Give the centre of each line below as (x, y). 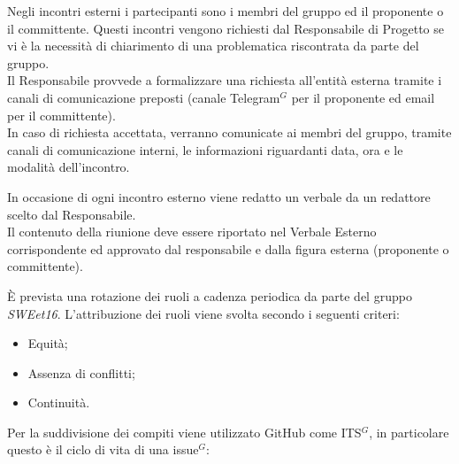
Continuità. (59, 402)
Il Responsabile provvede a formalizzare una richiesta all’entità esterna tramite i (225, 80)
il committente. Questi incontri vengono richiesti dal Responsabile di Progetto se (226, 28)
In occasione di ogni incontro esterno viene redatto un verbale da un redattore (219, 196)
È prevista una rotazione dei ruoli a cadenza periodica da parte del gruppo (210, 295)
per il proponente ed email (363, 97)
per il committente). (61, 115)
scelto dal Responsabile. (72, 214)
